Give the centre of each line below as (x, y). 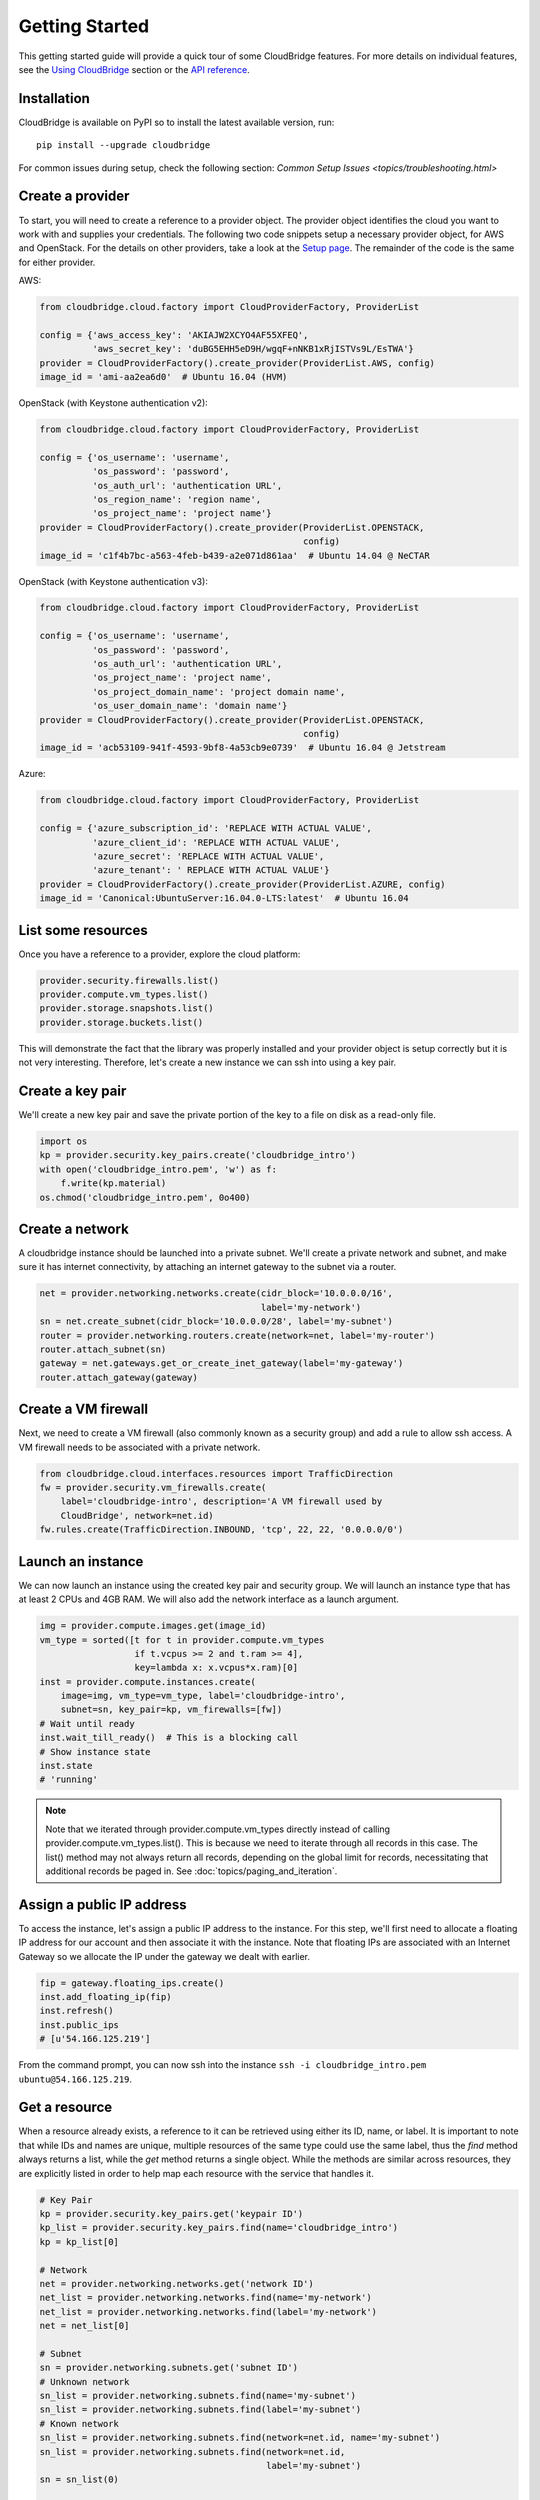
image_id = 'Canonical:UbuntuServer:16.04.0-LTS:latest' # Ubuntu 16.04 (224, 898)
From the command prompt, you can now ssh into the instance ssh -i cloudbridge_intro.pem (222, 2065)
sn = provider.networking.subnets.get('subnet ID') (169, 2368)
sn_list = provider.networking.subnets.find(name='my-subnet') (198, 2396)
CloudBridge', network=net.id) (137, 1515)
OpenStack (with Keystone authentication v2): (113, 403)
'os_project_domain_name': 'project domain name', (218, 691)
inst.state (66, 1766)
